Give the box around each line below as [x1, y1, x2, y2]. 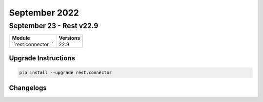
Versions [58, 34, 80, 41]
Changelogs [9, 84, 47, 92]
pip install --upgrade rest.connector [19, 70, 112, 75]
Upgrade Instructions [9, 54, 75, 62]
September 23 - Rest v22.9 [9, 21, 98, 30]
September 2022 [9, 7, 79, 18]
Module [12, 34, 30, 41]
